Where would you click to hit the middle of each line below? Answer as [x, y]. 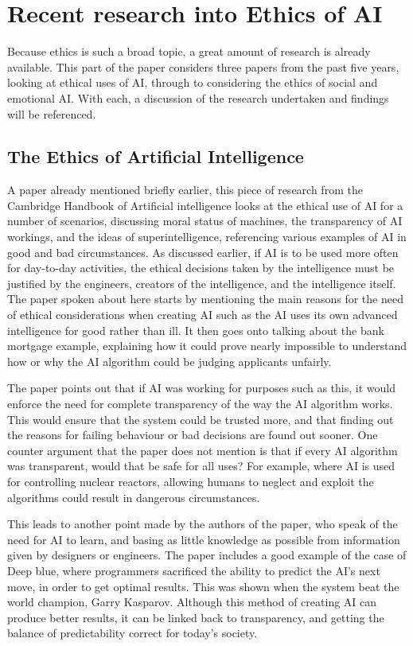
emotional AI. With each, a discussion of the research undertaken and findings [198, 97]
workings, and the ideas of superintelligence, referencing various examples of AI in [207, 237]
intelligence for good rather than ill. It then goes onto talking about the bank [196, 330]
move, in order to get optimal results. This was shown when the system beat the [203, 586]
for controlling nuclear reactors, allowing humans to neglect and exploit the [191, 481]
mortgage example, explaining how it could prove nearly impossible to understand [207, 346]
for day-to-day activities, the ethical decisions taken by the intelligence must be [201, 268]
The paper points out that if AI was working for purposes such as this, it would [201, 388]
